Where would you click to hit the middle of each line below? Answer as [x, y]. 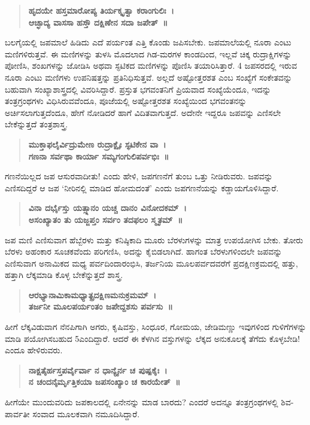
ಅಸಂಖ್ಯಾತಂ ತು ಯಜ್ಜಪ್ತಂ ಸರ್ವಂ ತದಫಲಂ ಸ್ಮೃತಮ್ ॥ [106, 219]
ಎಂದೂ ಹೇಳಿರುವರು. [34, 350]
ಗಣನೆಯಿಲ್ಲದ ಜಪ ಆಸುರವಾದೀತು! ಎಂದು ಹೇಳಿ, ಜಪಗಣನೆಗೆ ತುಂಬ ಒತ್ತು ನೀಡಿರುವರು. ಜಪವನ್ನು [139, 176]
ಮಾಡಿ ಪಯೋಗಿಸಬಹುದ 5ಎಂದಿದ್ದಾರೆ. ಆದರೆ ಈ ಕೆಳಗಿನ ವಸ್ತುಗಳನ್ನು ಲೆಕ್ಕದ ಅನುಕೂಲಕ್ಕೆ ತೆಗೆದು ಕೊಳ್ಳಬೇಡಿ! [153, 338]
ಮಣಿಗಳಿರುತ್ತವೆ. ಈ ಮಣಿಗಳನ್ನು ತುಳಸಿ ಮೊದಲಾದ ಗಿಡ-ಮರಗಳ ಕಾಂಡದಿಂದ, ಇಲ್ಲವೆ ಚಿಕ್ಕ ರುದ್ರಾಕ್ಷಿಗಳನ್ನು [148, 53]
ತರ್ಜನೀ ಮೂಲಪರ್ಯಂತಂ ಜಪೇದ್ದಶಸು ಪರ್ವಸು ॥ [101, 306]
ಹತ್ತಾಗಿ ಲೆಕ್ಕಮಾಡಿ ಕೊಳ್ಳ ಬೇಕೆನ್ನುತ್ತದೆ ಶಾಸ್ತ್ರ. [64, 275]
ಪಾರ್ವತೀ [17, 413]
